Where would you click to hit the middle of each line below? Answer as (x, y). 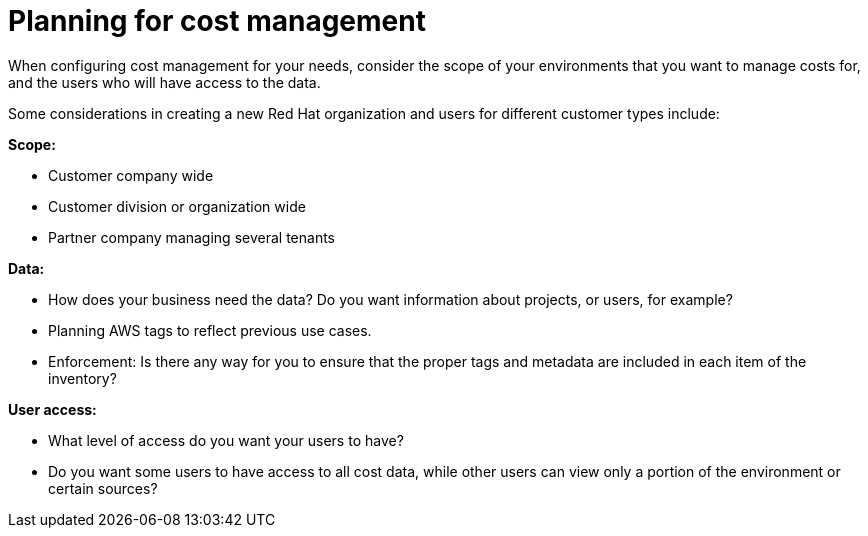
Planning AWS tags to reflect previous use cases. (210, 330)
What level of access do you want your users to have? (226, 440)
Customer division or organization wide (177, 206)
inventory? (82, 378)
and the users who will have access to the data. (164, 82)
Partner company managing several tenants (191, 237)
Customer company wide (131, 175)
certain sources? (103, 488)
